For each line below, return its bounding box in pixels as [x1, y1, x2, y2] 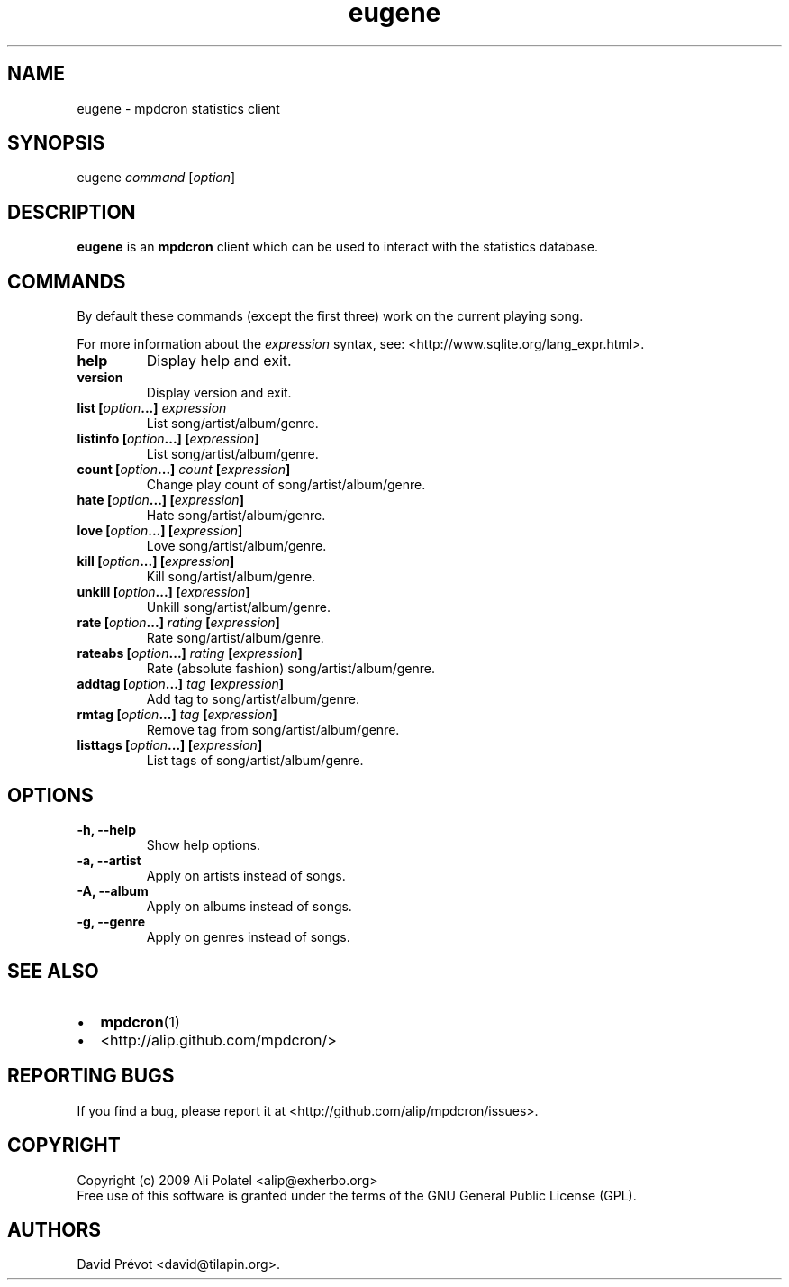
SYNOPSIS [7, 132, 105, 155]
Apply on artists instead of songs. [146, 867, 346, 883]
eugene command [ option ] [77, 169, 236, 186]
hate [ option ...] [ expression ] [77, 492, 244, 508]
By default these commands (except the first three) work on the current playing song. [77, 308, 584, 324]
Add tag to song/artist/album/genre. [146, 691, 360, 707]
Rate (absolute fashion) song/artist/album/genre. [146, 661, 435, 677]
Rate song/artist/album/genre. [146, 630, 324, 646]
